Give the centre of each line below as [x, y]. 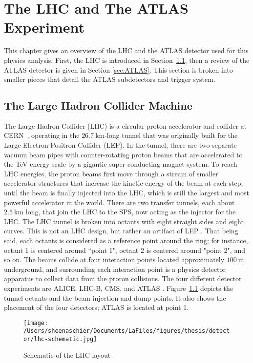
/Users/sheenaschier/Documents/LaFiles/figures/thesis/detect [127, 331]
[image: [36, 323]
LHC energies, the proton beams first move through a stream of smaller [111, 173]
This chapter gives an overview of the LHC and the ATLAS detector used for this [126, 50]
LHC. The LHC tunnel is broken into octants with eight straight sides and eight [124, 221]
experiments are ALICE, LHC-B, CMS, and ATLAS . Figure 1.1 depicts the [118, 288]
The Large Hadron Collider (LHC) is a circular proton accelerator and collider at [126, 125]
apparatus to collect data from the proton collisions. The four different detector [123, 278]
